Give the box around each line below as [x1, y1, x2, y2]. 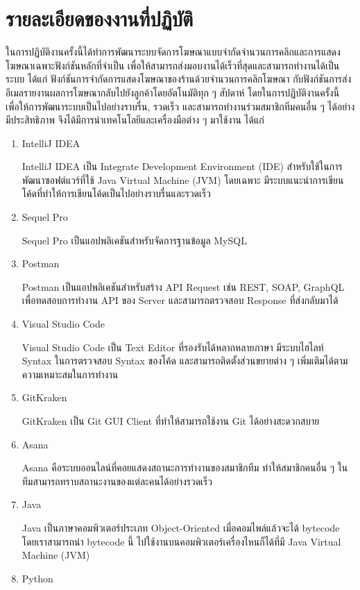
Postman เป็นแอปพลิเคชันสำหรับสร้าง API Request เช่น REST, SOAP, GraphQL [22, 279, 345, 294]
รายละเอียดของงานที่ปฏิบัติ [6, 4, 194, 33]
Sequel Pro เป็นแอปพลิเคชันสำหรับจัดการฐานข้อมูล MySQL [22, 233, 247, 247]
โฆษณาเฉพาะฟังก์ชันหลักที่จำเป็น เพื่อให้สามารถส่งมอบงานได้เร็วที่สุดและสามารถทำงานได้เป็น [6, 58, 340, 72]
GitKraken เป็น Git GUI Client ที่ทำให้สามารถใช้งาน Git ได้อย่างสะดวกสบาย [22, 414, 320, 428]
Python [22, 571, 53, 585]
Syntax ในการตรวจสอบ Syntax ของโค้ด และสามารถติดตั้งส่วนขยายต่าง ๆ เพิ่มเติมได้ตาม [22, 353, 348, 368]
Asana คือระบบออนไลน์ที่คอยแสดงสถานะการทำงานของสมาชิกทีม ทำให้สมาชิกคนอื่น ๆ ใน [22, 460, 348, 475]
